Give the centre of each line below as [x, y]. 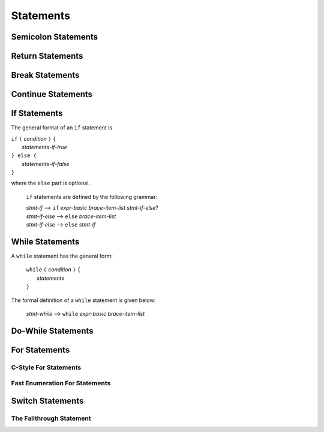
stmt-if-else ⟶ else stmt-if [61, 225]
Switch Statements [47, 401]
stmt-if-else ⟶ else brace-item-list [71, 216]
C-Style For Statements [46, 367]
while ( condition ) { [53, 270]
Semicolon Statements [55, 37]
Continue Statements [52, 94]
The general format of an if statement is [62, 128]
